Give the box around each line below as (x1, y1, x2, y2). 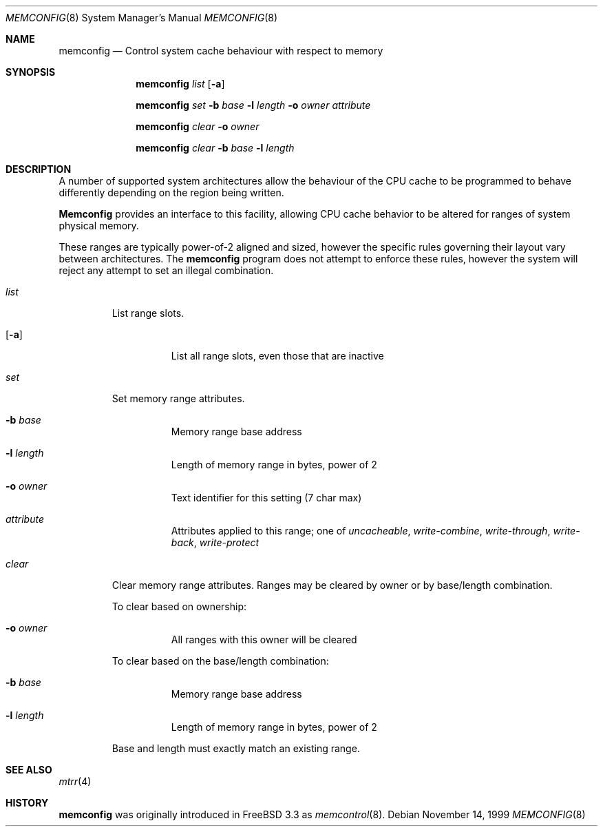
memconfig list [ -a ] (136, 78, 225, 90)
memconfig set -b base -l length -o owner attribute (136, 99, 371, 111)
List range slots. (112, 307, 184, 319)
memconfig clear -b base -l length (136, 142, 295, 154)
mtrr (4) (59, 776, 92, 787)
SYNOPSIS (6, 66, 56, 78)
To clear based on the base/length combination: (112, 655, 329, 667)
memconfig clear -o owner (136, 121, 260, 132)
